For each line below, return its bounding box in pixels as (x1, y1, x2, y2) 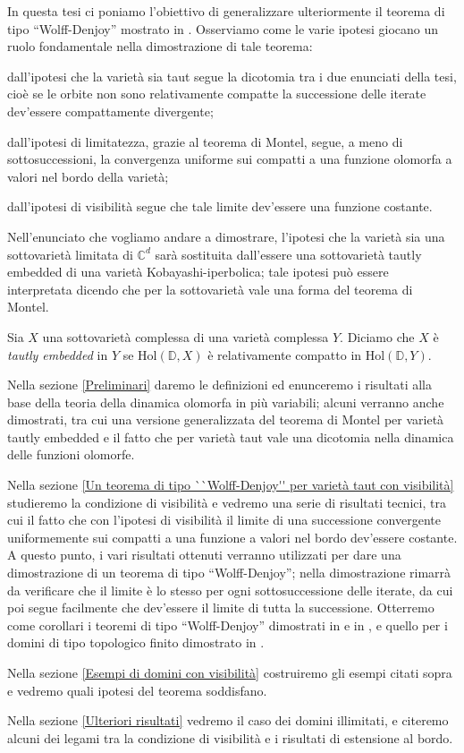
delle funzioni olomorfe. (7, 445, 135, 464)
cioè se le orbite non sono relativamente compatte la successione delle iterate (7, 84, 426, 103)
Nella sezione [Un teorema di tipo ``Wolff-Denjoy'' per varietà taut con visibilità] (7, 475, 454, 494)
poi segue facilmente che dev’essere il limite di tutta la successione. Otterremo (7, 598, 434, 617)
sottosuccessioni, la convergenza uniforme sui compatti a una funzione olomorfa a (7, 150, 452, 168)
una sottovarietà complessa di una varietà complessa (42, 327, 329, 346)
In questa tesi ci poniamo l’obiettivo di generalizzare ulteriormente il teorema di (7, 2, 445, 20)
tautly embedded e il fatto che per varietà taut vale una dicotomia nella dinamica (7, 427, 454, 446)
